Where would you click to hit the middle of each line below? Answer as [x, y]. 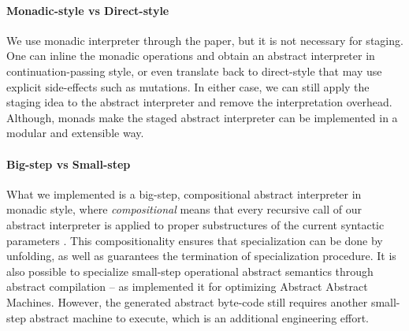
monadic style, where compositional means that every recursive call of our [184, 209]
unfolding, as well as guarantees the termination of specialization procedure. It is [201, 256]
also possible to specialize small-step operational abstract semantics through [190, 271]
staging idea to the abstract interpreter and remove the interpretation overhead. [199, 102]
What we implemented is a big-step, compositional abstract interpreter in [184, 193]
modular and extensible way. [75, 133]
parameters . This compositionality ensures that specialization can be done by [195, 240]
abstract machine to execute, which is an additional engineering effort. [199, 317]
